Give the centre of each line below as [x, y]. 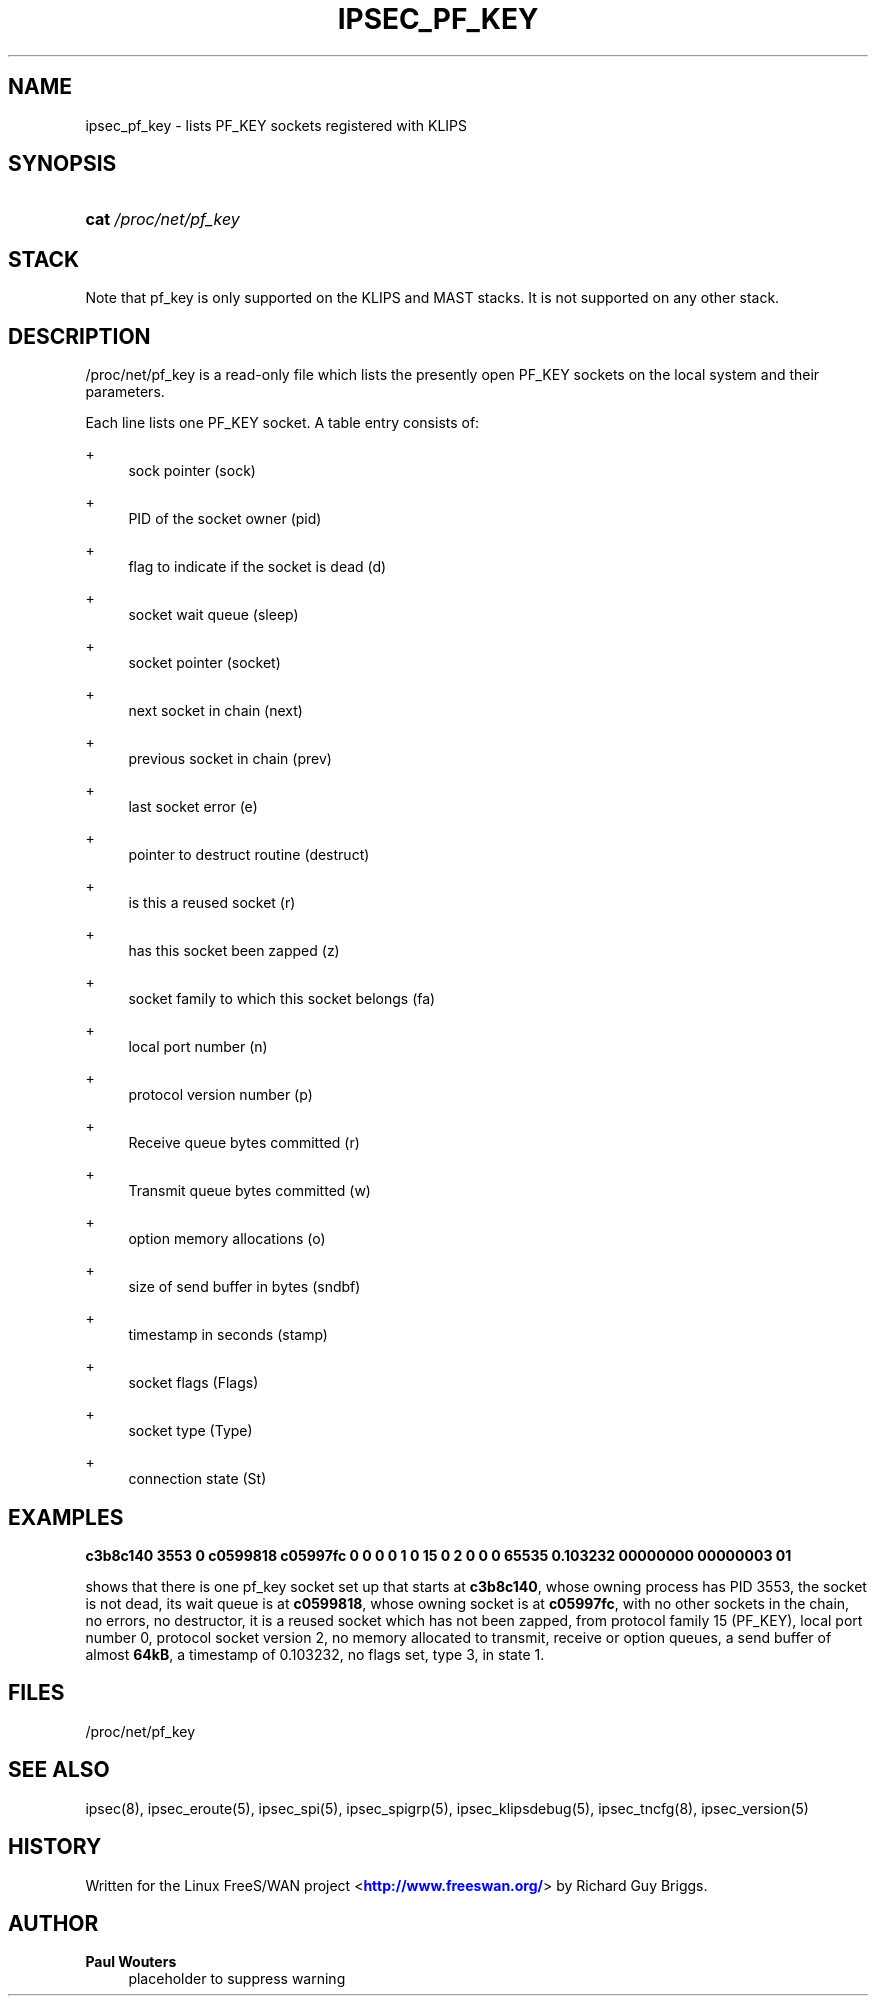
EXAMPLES [66, 1517]
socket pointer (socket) [204, 663]
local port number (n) [198, 1047]
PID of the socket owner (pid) [225, 519]
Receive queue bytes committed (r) [244, 1143]
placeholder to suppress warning [237, 1979]
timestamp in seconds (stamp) [228, 1335]
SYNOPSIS [62, 164]
